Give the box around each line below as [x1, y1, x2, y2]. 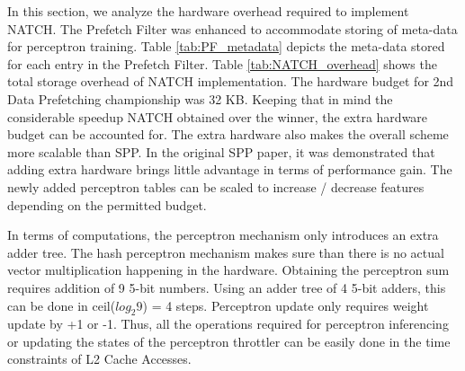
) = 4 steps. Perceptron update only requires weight [142, 296, 429, 314]
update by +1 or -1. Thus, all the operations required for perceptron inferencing [7, 314, 449, 333]
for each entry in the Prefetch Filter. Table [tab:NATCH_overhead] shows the [7, 54, 437, 73]
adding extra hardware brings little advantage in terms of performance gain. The [7, 160, 452, 179]
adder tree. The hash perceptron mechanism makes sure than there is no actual [7, 243, 444, 261]
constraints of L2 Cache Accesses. [7, 349, 192, 368]
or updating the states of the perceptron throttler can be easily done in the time [7, 331, 451, 350]
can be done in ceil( [7, 296, 116, 314]
